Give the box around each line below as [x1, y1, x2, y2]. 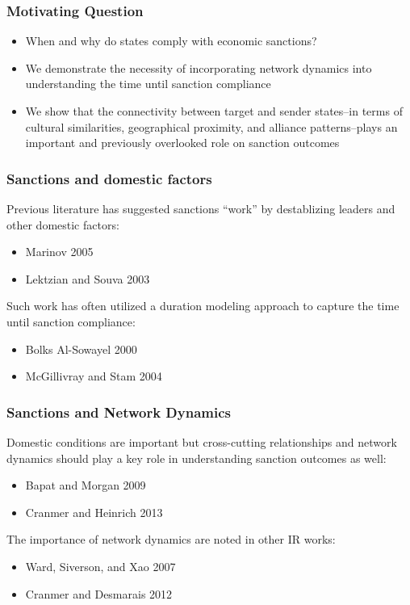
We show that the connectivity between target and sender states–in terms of [25, 103, 403, 119]
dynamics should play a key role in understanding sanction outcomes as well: [6, 449, 387, 466]
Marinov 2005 [25, 243, 94, 260]
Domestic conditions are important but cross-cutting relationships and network [6, 433, 397, 450]
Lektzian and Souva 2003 [25, 270, 150, 287]
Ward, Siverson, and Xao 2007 [25, 557, 176, 574]
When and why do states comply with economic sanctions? [25, 32, 317, 49]
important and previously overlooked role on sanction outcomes [25, 134, 340, 151]
